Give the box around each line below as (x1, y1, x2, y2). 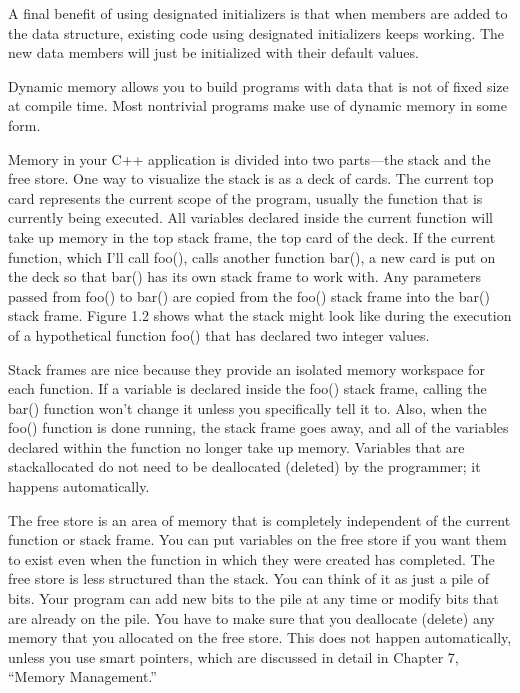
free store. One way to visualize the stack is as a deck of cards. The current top (8, 168, 494, 189)
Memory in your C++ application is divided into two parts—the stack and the (8, 148, 491, 169)
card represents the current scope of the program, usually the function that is (8, 187, 483, 208)
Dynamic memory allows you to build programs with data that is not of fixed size (8, 75, 509, 96)
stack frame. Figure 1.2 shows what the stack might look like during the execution (8, 305, 512, 326)
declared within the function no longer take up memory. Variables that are (8, 436, 465, 457)
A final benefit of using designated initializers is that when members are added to (8, 3, 508, 23)
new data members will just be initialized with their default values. (8, 42, 419, 63)
